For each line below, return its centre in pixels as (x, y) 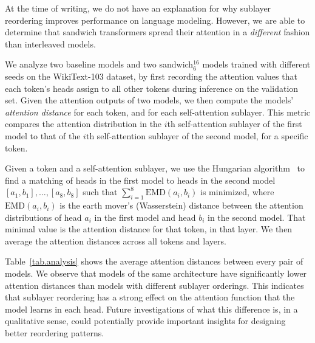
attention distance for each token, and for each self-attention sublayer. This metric (158, 112)
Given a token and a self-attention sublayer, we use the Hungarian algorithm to (155, 168)
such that (100, 192)
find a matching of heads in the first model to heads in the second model (140, 180)
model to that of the (43, 135)
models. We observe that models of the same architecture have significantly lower (156, 273)
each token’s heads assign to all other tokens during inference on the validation (152, 88)
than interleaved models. (50, 43)
